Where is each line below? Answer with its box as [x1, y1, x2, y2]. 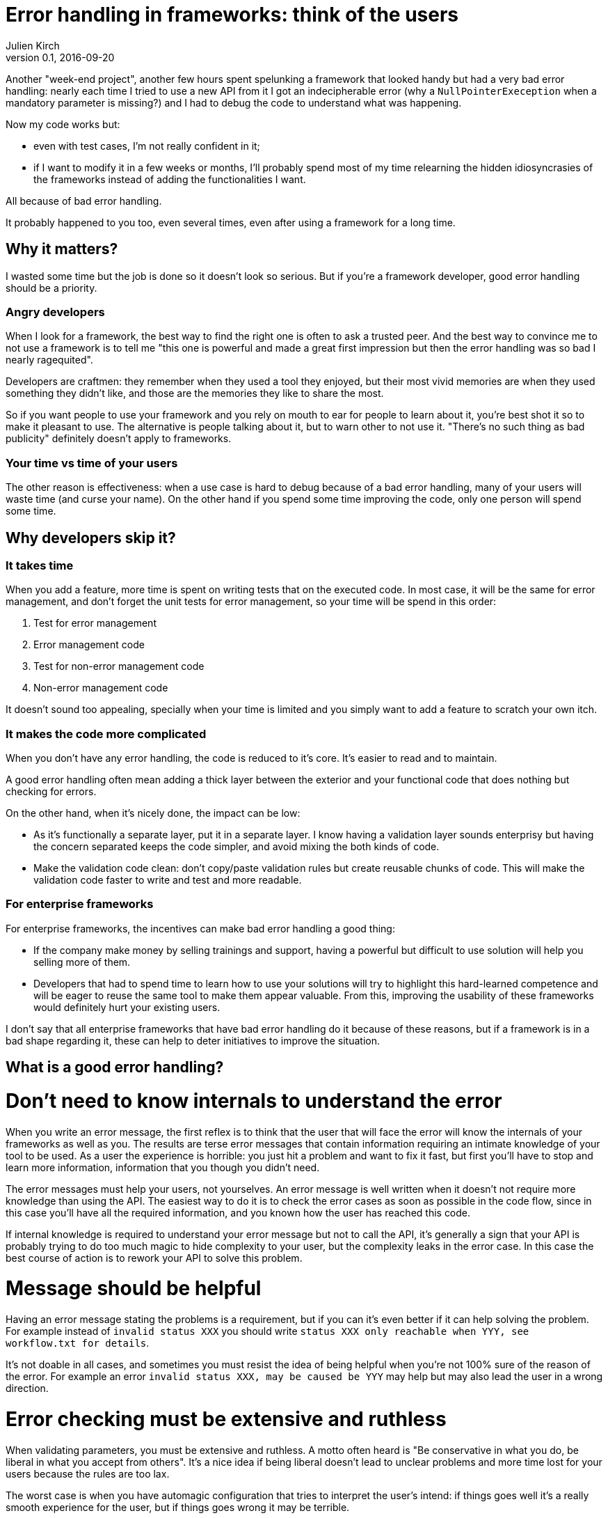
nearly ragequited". [6, 354, 93, 366]
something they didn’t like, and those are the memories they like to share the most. [6, 387, 384, 400]
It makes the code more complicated [6, 726, 207, 741]
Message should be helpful [6, 1276, 262, 1301]
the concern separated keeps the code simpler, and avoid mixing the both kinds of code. [33, 840, 440, 853]
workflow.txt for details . [6, 1337, 150, 1349]
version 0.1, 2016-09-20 [6, 51, 115, 63]
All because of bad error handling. [6, 194, 162, 207]
